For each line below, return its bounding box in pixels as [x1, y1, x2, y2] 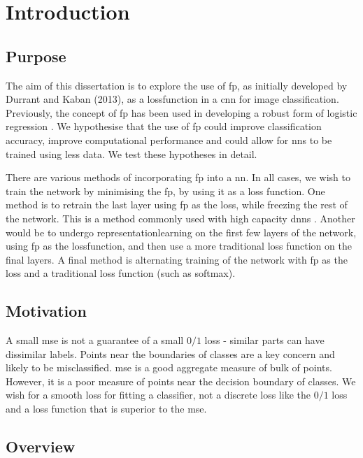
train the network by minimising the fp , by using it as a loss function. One [6, 183, 325, 198]
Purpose [6, 45, 66, 66]
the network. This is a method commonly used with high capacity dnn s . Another [6, 210, 355, 225]
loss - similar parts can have [204, 333, 325, 348]
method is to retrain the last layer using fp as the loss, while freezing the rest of [6, 197, 348, 212]
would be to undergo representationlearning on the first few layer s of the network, [6, 224, 357, 239]
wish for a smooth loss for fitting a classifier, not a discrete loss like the [6, 387, 311, 402]
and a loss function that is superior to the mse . [6, 401, 207, 416]
